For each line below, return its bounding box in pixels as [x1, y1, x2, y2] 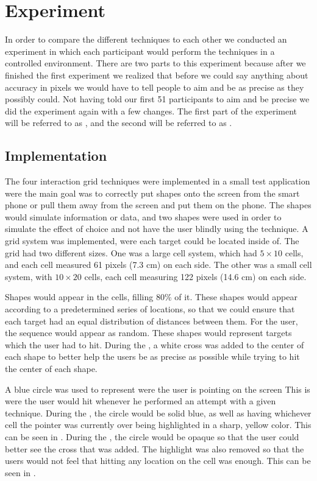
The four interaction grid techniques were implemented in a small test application [5, 175, 310, 188]
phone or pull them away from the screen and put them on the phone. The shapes [5, 198, 312, 211]
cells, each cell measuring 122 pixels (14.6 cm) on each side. [84, 270, 307, 283]
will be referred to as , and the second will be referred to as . [5, 116, 232, 129]
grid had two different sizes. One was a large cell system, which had [5, 246, 257, 259]
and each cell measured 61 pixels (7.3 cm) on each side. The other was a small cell [5, 258, 312, 271]
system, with [5, 270, 52, 283]
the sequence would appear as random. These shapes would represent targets [5, 326, 292, 339]
